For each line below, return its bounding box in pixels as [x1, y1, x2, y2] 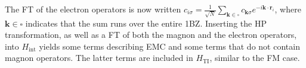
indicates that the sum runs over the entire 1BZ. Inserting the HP [25, 17, 267, 29]
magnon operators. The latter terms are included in [5, 51, 193, 64]
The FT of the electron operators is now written [5, 3, 181, 15]
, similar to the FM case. [209, 51, 300, 64]
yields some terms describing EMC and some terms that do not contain [39, 40, 300, 52]
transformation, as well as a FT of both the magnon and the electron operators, [5, 28, 297, 41]
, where [274, 3, 301, 15]
